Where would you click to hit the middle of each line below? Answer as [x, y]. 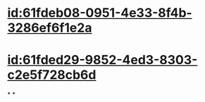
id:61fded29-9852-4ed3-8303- [103, 60]
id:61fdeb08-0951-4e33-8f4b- [100, 13]
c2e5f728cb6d [52, 75]
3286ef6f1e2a [50, 28]
